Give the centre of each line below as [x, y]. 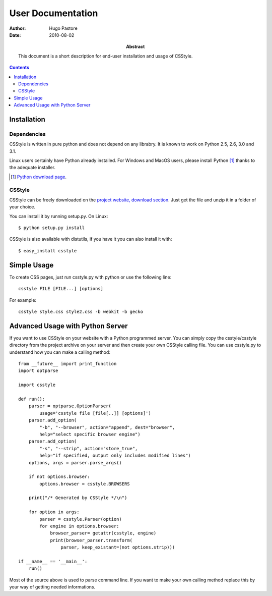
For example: [23, 300]
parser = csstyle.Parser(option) [81, 519]
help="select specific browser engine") [90, 434]
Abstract [135, 47]
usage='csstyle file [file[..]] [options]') [95, 413]
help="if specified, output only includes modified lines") [115, 456]
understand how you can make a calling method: [60, 352]
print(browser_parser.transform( [91, 540]
